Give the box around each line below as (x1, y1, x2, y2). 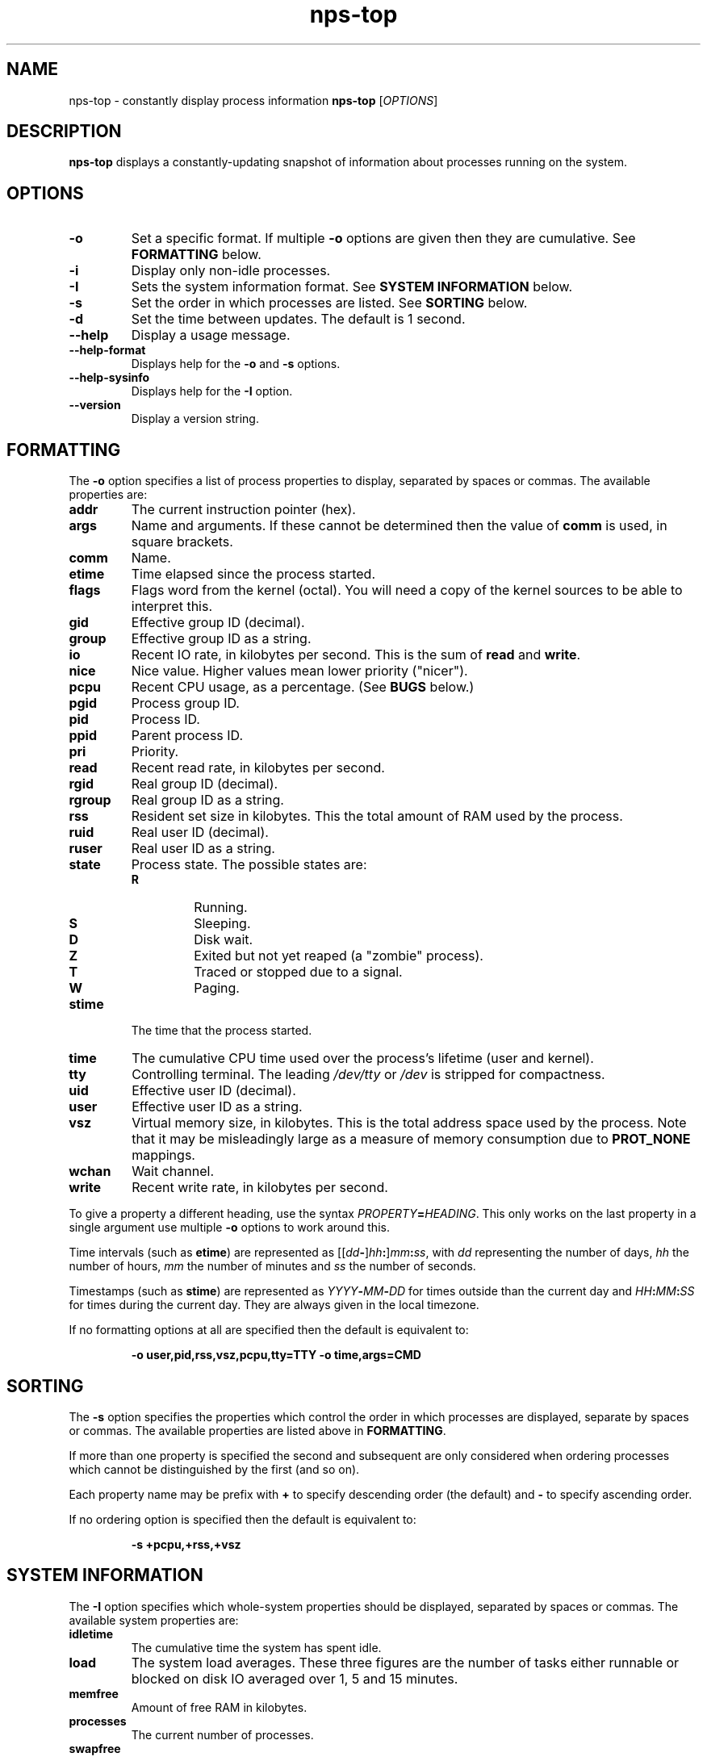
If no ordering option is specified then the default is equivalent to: (69, 1512, 416, 1526)
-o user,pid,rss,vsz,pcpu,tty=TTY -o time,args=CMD (131, 1348, 421, 1362)
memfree (69, 1686, 119, 1701)
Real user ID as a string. (131, 840, 275, 857)
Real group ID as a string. (131, 792, 284, 809)
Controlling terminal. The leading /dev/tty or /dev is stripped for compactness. (132, 1066, 605, 1083)
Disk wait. (194, 931, 253, 948)
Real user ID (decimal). (131, 824, 269, 841)
